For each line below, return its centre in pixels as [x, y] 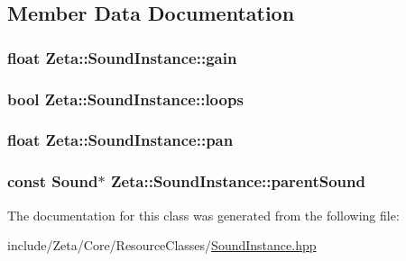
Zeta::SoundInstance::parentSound [238, 181]
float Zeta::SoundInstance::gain [122, 57]
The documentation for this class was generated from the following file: [203, 215]
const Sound [53, 181]
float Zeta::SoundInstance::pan [120, 140]
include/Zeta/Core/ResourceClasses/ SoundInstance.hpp [162, 245]
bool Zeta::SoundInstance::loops [125, 99]
